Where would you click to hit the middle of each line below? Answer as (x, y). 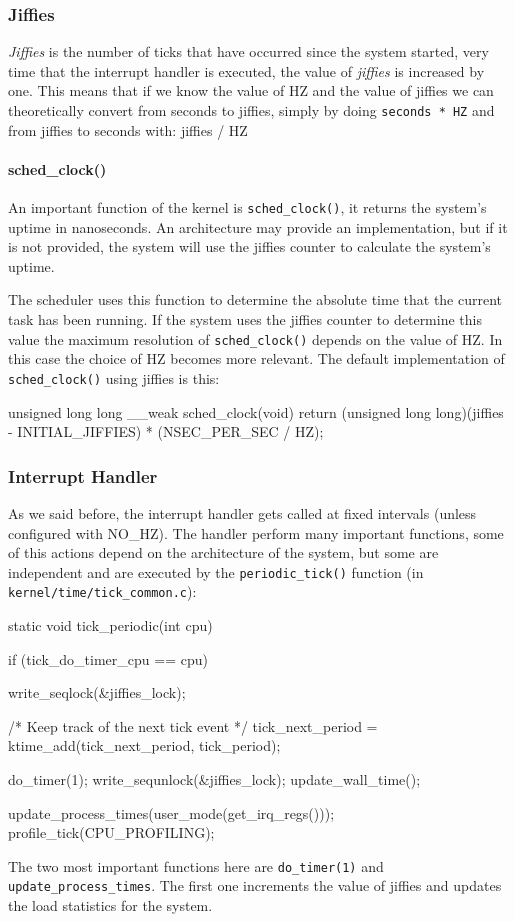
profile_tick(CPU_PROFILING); (111, 832)
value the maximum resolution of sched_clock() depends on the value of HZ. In (255, 338)
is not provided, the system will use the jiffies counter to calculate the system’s (249, 246)
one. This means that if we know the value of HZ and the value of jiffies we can (251, 90)
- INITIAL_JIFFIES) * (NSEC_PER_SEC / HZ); (166, 431)
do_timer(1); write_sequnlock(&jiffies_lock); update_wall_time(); (214, 779)
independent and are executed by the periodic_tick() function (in (216, 571)
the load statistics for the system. (110, 905)
